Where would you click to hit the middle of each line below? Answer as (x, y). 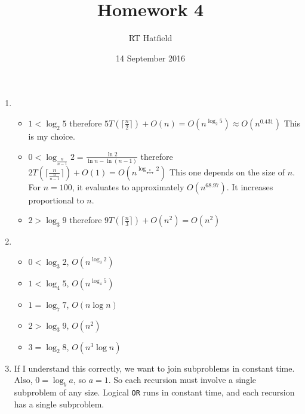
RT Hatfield (150, 38)
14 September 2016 (150, 58)
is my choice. (52, 136)
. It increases (250, 186)
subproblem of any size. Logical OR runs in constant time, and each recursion (154, 392)
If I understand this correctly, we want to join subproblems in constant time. (154, 368)
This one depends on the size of (227, 172)
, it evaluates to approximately (128, 186)
